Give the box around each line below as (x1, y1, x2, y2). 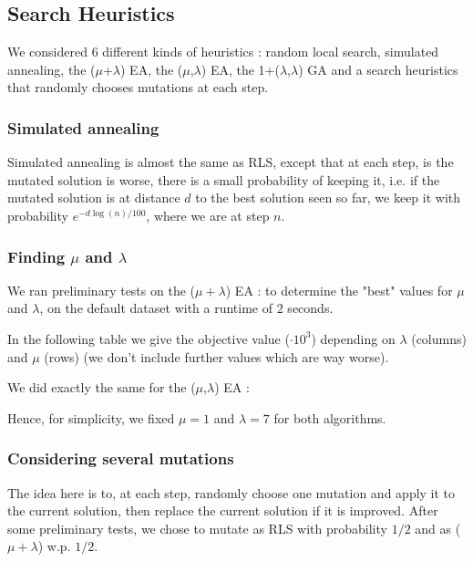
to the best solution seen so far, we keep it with (195, 188, 461, 207)
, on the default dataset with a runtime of (39, 298, 273, 317)
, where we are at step (146, 205, 270, 224)
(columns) (411, 328, 467, 348)
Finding (7, 245, 66, 267)
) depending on (311, 328, 396, 348)
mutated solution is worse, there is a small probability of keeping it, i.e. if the (7, 170, 440, 189)
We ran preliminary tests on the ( (7, 280, 195, 299)
